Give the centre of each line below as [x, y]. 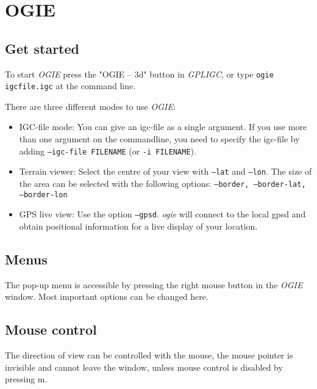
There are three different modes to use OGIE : [90, 106]
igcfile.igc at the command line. [70, 86]
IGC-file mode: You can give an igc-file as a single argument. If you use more [163, 127]
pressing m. [26, 379]
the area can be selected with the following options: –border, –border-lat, [162, 183]
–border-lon [43, 194]
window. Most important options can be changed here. [107, 296]
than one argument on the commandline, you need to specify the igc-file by [159, 139]
